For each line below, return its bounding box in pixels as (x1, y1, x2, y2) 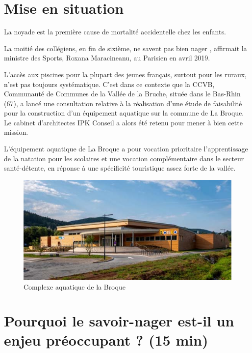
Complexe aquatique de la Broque (24, 281, 126, 292)
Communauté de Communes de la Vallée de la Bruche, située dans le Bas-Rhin (4, 88, 241, 99)
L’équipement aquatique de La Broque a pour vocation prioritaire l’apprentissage (4, 144, 248, 154)
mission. (4, 127, 28, 137)
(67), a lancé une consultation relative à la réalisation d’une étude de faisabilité (4, 98, 242, 108)
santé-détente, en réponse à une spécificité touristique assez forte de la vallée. (4, 163, 236, 173)
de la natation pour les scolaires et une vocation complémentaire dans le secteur (4, 153, 244, 163)
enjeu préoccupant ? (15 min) (4, 329, 208, 350)
